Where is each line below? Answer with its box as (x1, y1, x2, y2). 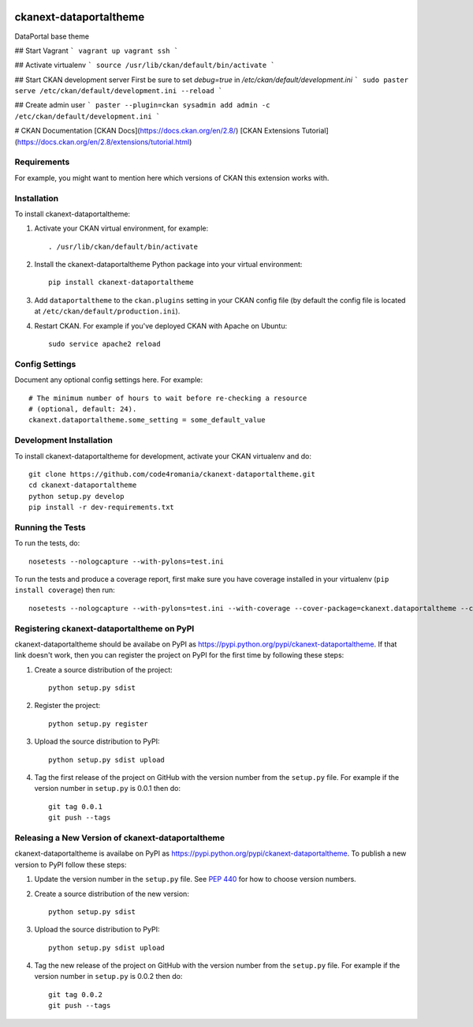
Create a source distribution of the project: (34, 665, 173, 674)
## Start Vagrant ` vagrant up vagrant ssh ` (14, 46, 179, 55)
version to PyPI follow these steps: (14, 860, 127, 869)
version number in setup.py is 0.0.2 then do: (34, 972, 183, 981)
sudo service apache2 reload (48, 339, 161, 349)
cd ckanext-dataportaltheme (28, 481, 137, 489)
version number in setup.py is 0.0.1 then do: (34, 784, 181, 793)
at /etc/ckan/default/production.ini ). (34, 306, 181, 316)
